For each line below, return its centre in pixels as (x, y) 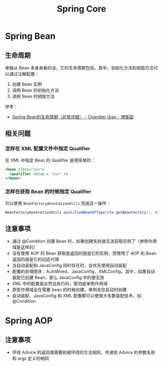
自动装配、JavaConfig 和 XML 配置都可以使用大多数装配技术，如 (77, 296)
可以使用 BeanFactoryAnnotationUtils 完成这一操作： (58, 203)
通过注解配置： (24, 74)
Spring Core (81, 9)
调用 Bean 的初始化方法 (35, 90)
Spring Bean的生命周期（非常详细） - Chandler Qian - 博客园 (73, 117)
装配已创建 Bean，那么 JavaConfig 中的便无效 (58, 278)
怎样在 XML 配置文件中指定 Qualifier (48, 149)
